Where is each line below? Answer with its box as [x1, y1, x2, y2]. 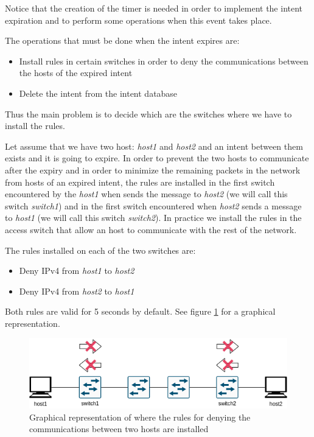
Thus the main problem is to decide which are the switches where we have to [5, 107, 292, 120]
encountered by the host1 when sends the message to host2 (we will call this [5, 187, 288, 200]
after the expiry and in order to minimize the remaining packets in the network [5, 163, 301, 176]
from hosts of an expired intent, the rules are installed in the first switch [5, 175, 275, 188]
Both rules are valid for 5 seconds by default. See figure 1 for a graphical [5, 305, 276, 318]
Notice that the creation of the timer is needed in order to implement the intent [5, 2, 303, 14]
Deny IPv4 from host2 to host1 [19, 284, 134, 297]
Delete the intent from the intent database [19, 86, 178, 99]
